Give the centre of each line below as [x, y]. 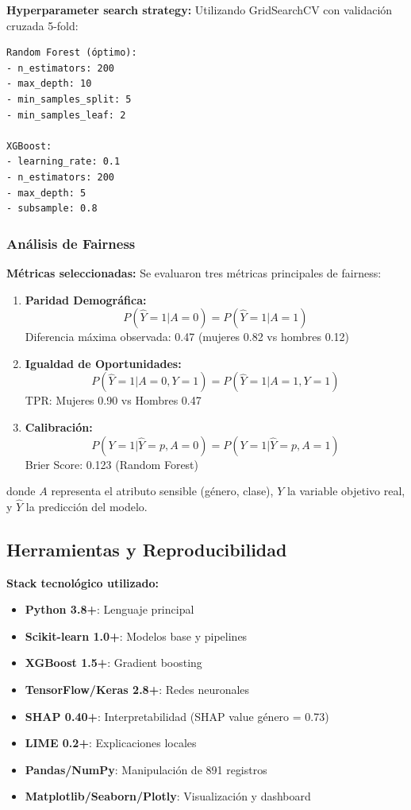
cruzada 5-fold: [42, 25]
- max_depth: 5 [46, 193]
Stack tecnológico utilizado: [83, 582]
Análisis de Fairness [71, 243]
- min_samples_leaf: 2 [66, 115]
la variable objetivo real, [346, 491]
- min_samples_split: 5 [69, 99]
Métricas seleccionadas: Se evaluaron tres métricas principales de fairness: [194, 272]
